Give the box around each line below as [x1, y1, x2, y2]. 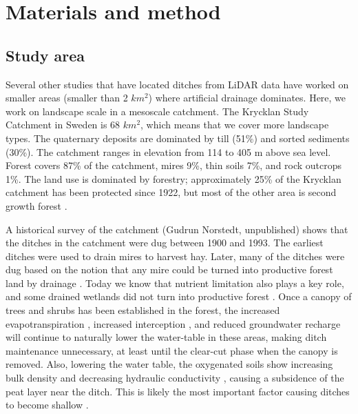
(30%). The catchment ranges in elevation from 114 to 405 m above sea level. [6, 144, 331, 159]
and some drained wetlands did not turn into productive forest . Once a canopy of [6, 289, 352, 304]
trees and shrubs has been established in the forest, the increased [6, 303, 280, 317]
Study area [6, 44, 85, 66]
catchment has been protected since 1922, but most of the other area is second [6, 185, 337, 199]
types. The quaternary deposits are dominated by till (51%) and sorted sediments [6, 130, 350, 145]
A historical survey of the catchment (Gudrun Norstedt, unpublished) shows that [6, 221, 348, 236]
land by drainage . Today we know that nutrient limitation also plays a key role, [6, 275, 344, 290]
